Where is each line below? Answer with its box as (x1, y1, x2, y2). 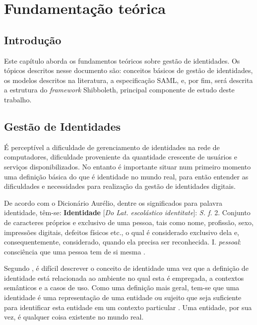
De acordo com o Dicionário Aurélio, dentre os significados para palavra (4, 197, 222, 208)
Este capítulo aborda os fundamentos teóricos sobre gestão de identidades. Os (4, 55, 240, 66)
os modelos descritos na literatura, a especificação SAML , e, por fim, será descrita (4, 75, 253, 85)
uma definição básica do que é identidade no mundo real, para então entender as (4, 171, 249, 181)
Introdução (4, 32, 62, 47)
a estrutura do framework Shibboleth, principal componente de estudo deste (4, 84, 235, 95)
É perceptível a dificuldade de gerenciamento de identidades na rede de (4, 142, 220, 152)
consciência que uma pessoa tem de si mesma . (4, 246, 145, 256)
